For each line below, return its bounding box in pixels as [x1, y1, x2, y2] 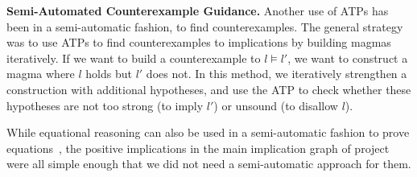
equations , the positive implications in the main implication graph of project [6, 139, 390, 156]
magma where [6, 65, 75, 82]
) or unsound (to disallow [213, 97, 338, 113]
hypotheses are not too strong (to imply [6, 97, 204, 113]
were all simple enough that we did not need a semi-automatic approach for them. [6, 155, 411, 172]
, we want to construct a [287, 49, 408, 66]
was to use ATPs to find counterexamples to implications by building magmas [6, 34, 391, 51]
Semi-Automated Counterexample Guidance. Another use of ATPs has [6, 2, 389, 19]
